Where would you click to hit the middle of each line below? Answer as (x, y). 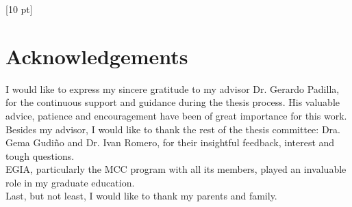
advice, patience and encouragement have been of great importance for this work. (176, 115)
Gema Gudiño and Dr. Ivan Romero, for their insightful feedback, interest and (170, 142)
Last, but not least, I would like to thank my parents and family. (141, 196)
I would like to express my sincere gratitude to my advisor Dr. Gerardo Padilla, (173, 88)
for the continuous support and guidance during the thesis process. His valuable (173, 102)
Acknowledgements (97, 56)
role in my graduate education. (70, 182)
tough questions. (40, 155)
